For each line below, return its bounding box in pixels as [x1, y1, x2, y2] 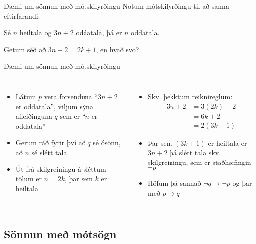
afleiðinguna [15, 111, 52, 121]
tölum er [15, 173, 42, 184]
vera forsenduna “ [44, 91, 98, 101]
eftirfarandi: [4, 10, 40, 21]
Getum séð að [4, 44, 46, 54]
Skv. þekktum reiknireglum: [148, 91, 233, 101]
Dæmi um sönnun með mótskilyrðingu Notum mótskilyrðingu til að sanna [4, 1, 229, 11]
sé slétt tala [31, 147, 67, 157]
